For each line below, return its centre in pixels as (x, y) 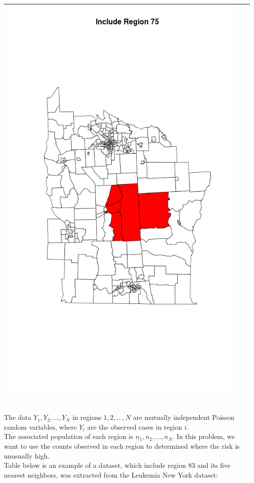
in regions (87, 417)
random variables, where (41, 426)
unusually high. (27, 455)
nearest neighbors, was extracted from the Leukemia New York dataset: (111, 474)
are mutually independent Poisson (184, 417)
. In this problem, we (204, 436)
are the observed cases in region (135, 426)
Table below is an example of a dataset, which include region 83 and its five (117, 465)
